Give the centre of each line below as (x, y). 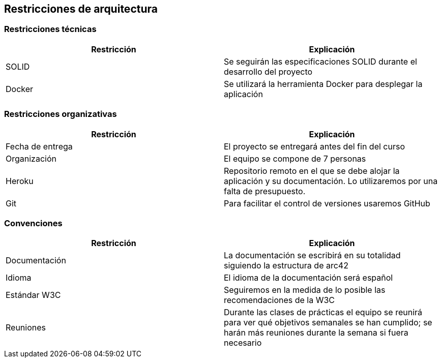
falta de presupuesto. (265, 191)
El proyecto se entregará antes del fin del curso (315, 146)
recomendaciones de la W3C (280, 300)
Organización (31, 158)
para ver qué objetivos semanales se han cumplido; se (328, 323)
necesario (243, 343)
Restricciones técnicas (50, 29)
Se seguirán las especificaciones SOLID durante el (320, 61)
